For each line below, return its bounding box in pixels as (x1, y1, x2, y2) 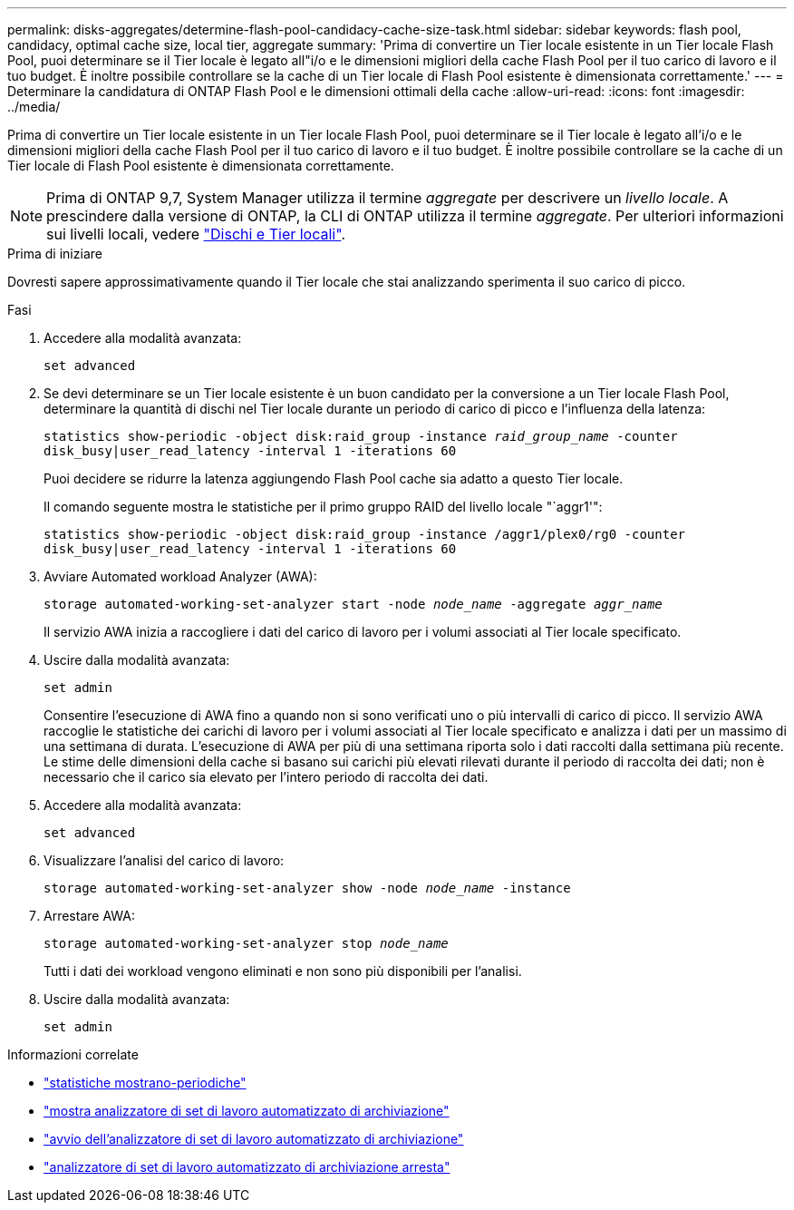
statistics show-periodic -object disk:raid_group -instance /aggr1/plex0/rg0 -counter (44, 527, 686, 542)
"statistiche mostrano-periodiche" (44, 1075, 247, 1090)
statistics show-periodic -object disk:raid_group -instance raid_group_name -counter (44, 429, 678, 444)
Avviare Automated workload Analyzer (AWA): (44, 569, 317, 584)
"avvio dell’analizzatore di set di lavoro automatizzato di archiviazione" (44, 1131, 464, 1147)
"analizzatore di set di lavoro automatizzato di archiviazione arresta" (44, 1159, 450, 1175)
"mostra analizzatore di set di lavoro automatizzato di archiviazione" (44, 1103, 450, 1118)
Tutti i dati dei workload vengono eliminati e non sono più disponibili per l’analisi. (44, 963, 522, 979)
